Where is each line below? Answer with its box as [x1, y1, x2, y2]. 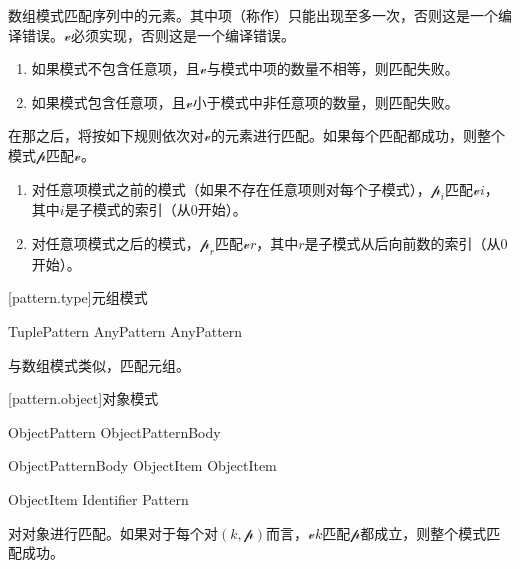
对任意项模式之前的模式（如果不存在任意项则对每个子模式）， [31, 178, 431, 199]
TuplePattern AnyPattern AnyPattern [8, 320, 243, 341]
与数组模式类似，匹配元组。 [8, 354, 190, 375]
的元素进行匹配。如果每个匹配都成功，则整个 [210, 125, 505, 146]
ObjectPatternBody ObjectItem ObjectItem [8, 455, 277, 476]
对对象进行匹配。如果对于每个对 [8, 522, 218, 543]
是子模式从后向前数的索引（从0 [304, 232, 508, 253]
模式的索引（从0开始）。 [92, 199, 247, 220]
